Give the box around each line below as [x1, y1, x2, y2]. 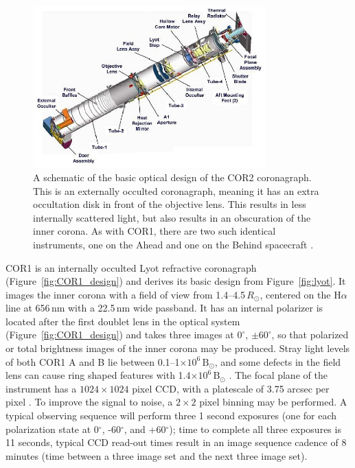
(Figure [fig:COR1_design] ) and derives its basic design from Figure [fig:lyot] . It [5, 274, 346, 288]
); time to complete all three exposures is [169, 421, 341, 436]
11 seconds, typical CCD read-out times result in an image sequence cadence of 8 [5, 435, 347, 449]
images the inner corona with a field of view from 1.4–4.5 [5, 287, 246, 301]
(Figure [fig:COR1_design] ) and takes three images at [5, 327, 234, 342]
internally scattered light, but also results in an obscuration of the [33, 210, 311, 224]
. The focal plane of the [229, 368, 328, 382]
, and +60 [124, 421, 166, 436]
